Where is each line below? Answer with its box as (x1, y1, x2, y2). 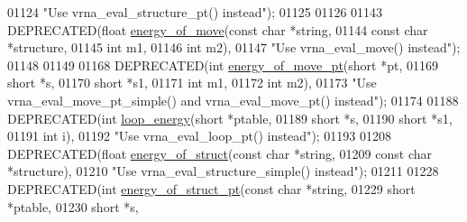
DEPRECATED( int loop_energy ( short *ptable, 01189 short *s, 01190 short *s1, (7, 108, 453, 127)
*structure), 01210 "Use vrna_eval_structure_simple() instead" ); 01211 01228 (7, 162, 439, 180)
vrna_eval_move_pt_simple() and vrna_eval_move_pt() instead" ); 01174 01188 (7, 90, 459, 109)
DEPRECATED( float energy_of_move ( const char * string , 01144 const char (7, 20, 428, 39)
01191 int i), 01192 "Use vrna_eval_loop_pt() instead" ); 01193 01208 (7, 126, 392, 145)
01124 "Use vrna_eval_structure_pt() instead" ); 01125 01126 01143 (7, 3, 383, 21)
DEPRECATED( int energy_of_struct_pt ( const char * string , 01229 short (7, 179, 416, 198)
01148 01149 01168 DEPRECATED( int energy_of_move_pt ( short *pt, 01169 (7, 55, 438, 74)
